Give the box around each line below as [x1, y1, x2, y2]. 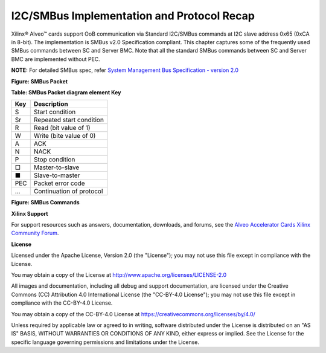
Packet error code [33, 179, 85, 187]
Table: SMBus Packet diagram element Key [11, 88, 121, 96]
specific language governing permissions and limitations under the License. [11, 338, 199, 346]
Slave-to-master [33, 171, 80, 180]
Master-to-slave [33, 163, 80, 172]
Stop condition [33, 155, 75, 164]
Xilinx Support [11, 210, 48, 217]
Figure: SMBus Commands [11, 199, 80, 206]
